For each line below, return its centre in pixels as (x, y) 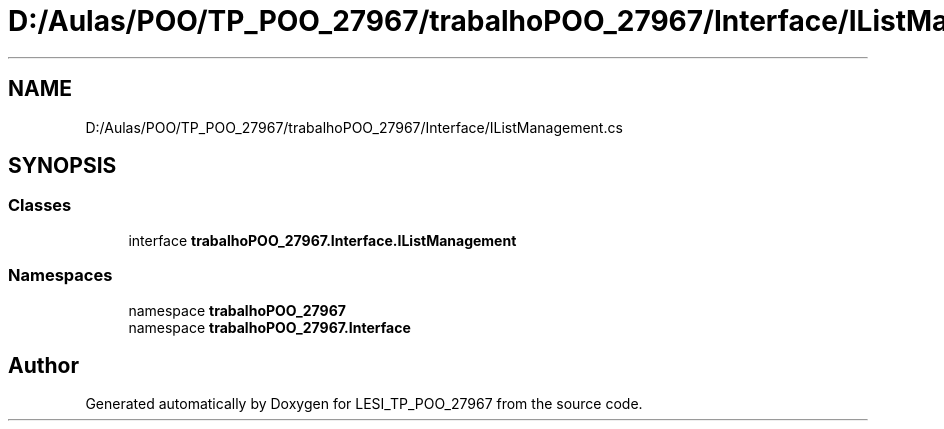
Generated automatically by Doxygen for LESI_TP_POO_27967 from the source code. (364, 404)
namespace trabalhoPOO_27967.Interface (269, 327)
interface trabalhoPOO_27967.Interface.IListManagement (322, 240)
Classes (40, 205)
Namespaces (60, 275)
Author (43, 365)
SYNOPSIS (62, 166)
